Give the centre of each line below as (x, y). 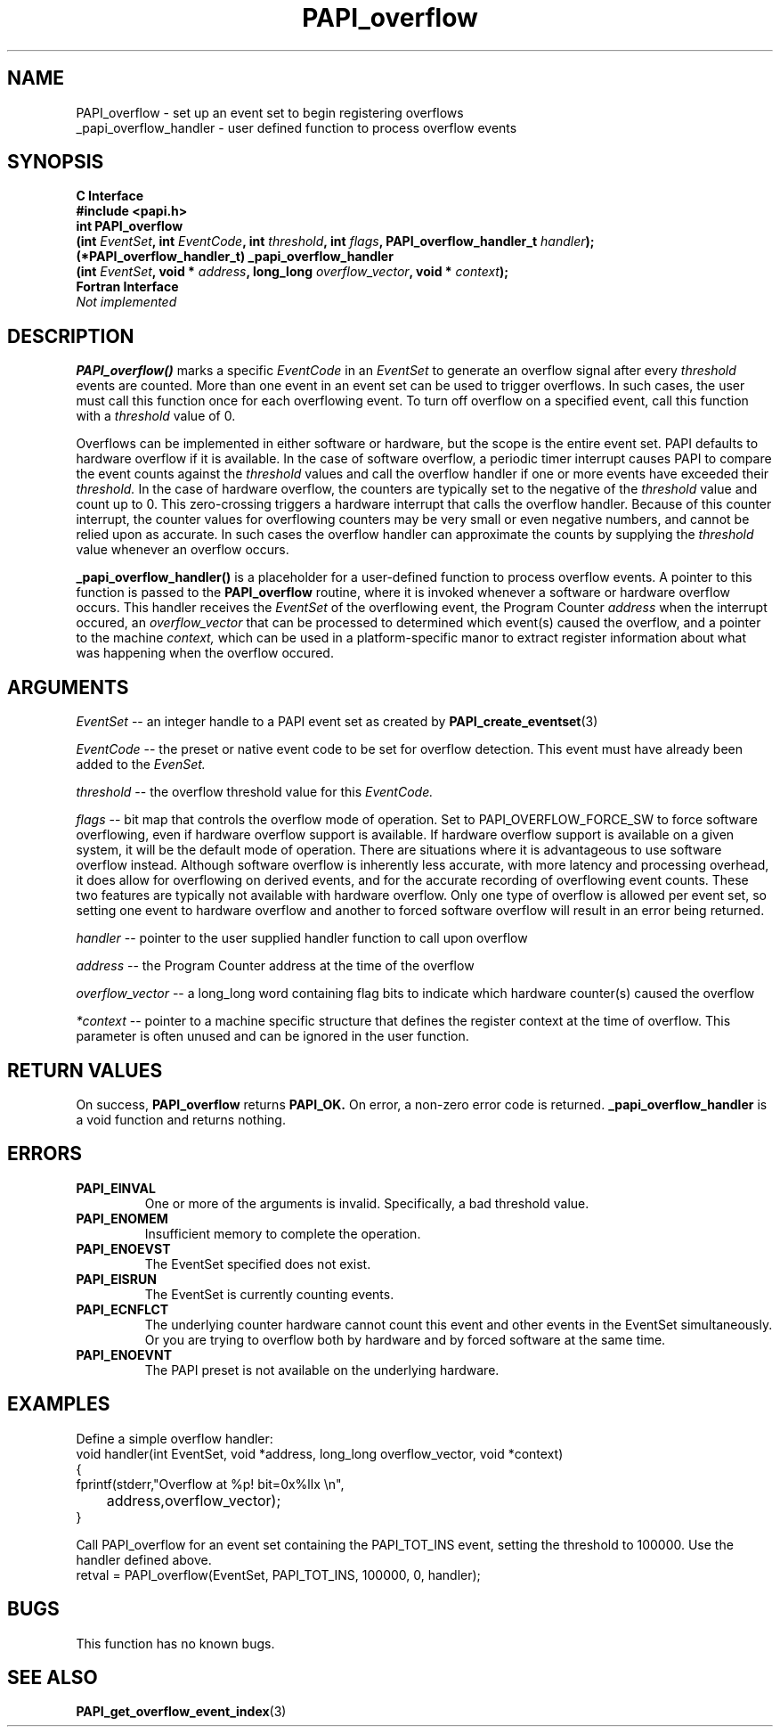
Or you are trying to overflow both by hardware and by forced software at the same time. (405, 1339)
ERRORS (45, 1154)
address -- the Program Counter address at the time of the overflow (275, 966)
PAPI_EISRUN (116, 1279)
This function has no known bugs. (175, 1643)
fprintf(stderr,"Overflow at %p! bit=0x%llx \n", (210, 1484)
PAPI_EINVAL (116, 1188)
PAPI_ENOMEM (122, 1218)
